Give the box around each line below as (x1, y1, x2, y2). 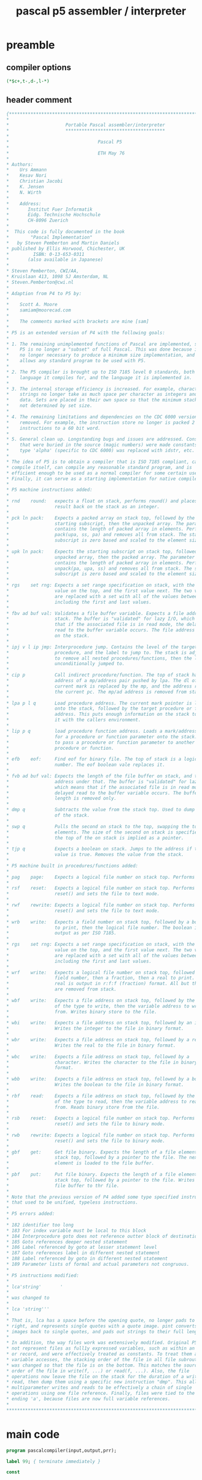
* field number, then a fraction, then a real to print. (6, 975, 195, 981)
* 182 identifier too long (6, 1222, 74, 1228)
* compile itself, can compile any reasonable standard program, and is (6, 464, 192, 470)
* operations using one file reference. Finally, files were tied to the (6, 1390, 195, 1397)
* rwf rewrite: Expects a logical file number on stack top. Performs (6, 902, 195, 908)
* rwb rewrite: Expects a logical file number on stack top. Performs (6, 1132, 195, 1138)
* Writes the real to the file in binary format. (6, 1042, 176, 1048)
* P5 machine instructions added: (6, 487, 93, 493)
